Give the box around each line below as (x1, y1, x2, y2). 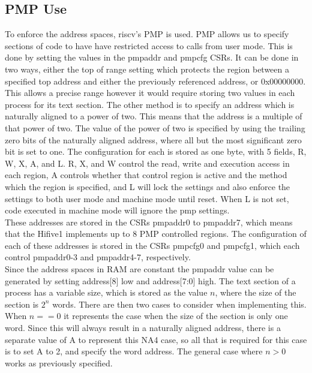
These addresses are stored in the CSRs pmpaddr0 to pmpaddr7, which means (5, 215, 293, 228)
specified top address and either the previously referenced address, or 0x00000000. (5, 74, 306, 87)
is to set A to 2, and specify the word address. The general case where (5, 345, 263, 357)
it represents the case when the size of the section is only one (64, 309, 288, 322)
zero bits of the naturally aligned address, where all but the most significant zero (5, 133, 302, 146)
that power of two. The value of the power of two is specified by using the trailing (5, 121, 305, 134)
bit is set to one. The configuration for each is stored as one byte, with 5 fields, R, (5, 145, 307, 158)
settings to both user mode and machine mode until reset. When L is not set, (5, 192, 289, 204)
